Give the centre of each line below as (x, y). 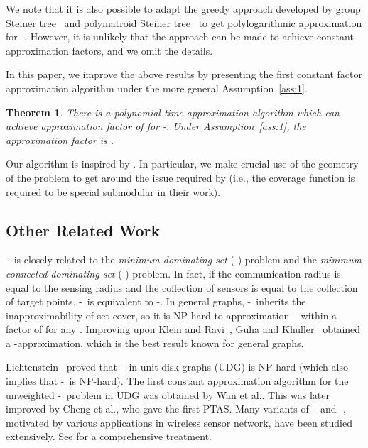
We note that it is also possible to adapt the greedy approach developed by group (183, 9)
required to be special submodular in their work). (113, 191)
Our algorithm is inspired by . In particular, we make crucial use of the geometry (182, 164)
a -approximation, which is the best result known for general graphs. (155, 343)
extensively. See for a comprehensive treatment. (109, 436)
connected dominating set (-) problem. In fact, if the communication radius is (173, 273)
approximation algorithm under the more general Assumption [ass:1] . (157, 88)
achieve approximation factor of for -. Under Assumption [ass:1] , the (156, 126)
